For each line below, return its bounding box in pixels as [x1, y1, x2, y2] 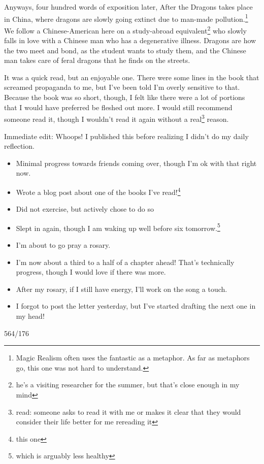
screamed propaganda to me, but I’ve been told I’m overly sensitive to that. [4, 82, 240, 92]
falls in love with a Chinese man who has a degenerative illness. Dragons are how [4, 35, 256, 46]
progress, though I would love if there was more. [16, 267, 166, 277]
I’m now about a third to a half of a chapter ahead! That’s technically [16, 256, 235, 267]
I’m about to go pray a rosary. [16, 239, 111, 250]
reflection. [4, 141, 35, 151]
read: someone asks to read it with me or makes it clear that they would [16, 406, 241, 417]
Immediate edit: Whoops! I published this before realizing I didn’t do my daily [4, 130, 249, 141]
